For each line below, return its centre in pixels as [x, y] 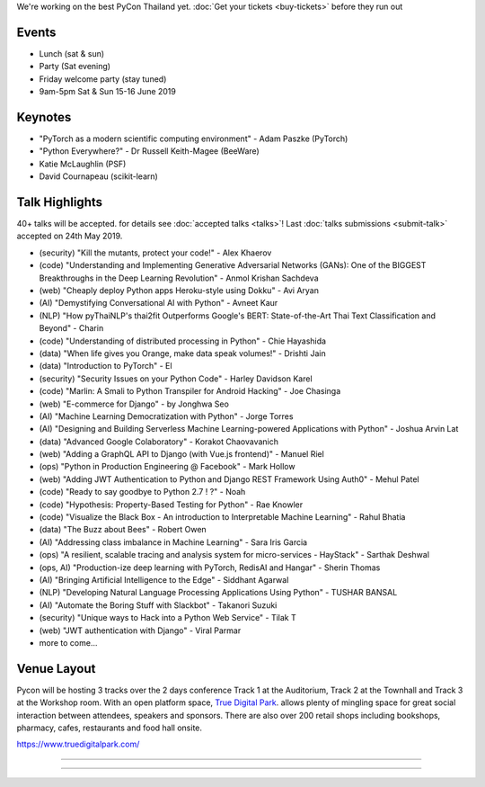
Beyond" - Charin [71, 328]
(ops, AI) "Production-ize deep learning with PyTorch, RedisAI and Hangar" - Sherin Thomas [210, 568]
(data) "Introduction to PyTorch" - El [106, 366]
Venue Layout [56, 669]
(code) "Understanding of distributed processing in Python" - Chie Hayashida [183, 341]
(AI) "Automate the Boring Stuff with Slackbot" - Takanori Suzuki [158, 605]
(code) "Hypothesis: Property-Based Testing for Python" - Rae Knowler [171, 505]
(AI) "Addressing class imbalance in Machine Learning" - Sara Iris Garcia [173, 542]
